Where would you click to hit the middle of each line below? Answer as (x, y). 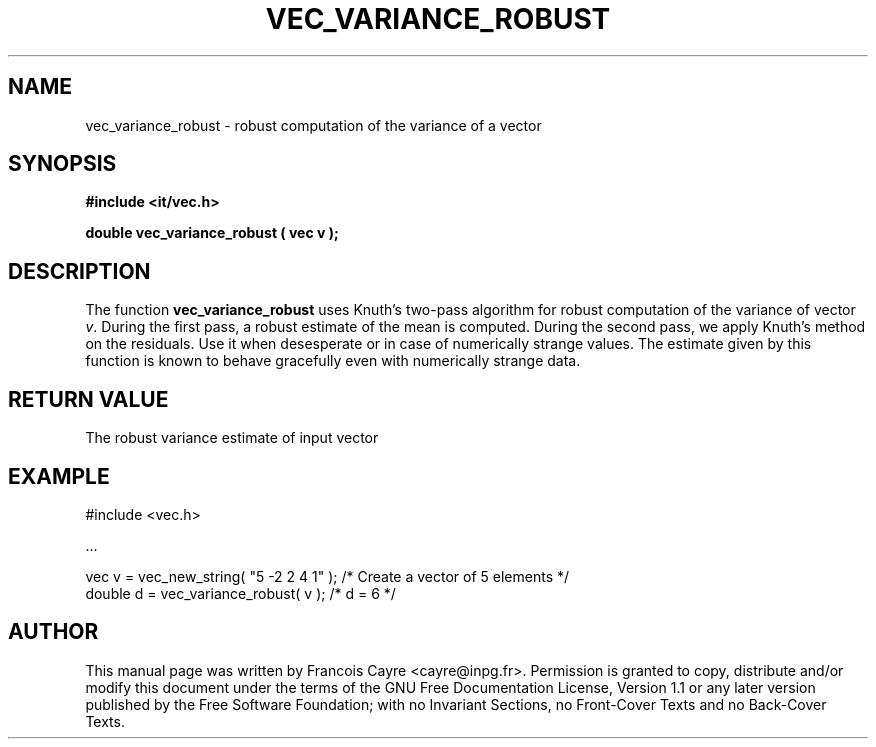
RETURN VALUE (88, 399)
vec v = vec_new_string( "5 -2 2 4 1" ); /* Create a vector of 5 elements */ (327, 576)
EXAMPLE (59, 476)
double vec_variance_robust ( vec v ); (212, 233)
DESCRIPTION (79, 271)
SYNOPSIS (62, 164)
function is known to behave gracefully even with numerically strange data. (333, 361)
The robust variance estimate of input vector (232, 438)
